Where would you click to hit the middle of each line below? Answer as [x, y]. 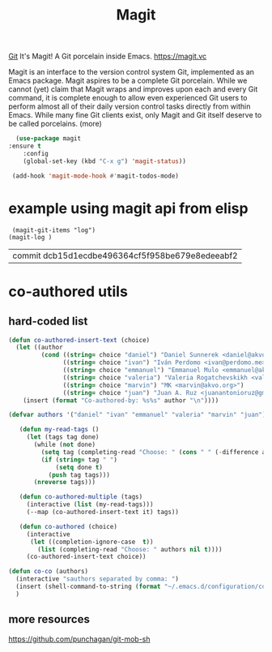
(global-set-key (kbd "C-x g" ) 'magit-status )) [104, 161]
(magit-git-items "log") [53, 230]
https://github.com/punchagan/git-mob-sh [80, 639]
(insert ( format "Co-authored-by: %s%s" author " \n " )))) [121, 400]
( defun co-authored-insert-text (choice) [79, 340]
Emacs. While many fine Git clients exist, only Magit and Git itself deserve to [135, 115]
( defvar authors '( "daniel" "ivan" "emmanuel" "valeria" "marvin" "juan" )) [139, 415]
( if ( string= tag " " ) [79, 460]
